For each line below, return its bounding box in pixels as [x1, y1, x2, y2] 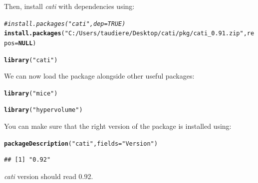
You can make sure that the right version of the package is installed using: [4, 121, 232, 131]
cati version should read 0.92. [4, 171, 93, 181]
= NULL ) [14, 39, 36, 47]
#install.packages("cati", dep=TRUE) [4, 20, 126, 27]
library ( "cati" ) [4, 56, 58, 64]
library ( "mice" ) [4, 90, 58, 97]
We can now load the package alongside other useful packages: [4, 71, 195, 81]
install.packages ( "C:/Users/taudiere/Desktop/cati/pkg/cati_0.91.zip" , [4, 30, 247, 37]
